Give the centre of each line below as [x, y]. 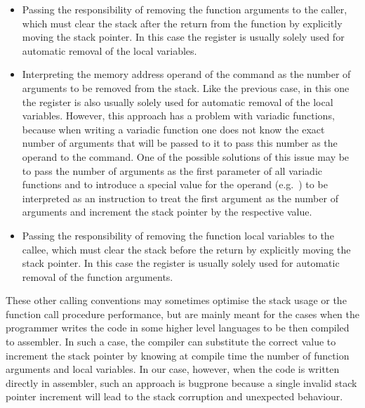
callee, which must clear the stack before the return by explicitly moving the [186, 249]
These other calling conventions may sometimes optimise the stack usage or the [176, 300]
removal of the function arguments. [98, 276]
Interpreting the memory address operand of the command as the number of [186, 74]
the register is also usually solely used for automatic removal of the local [178, 101]
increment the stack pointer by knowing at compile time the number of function [178, 355]
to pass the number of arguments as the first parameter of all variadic [172, 170]
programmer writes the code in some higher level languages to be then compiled [178, 328]
